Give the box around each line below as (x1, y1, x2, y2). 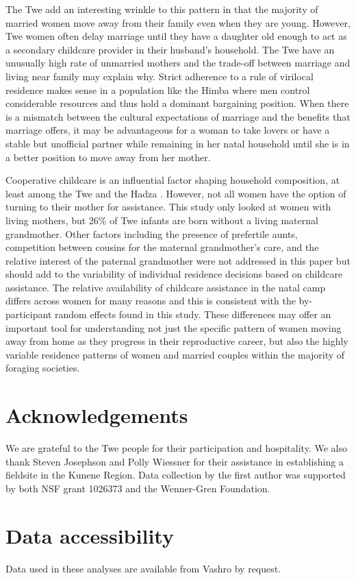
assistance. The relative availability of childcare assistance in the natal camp (5, 280, 326, 294)
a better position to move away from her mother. (5, 149, 211, 164)
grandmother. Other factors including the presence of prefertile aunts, (5, 226, 298, 241)
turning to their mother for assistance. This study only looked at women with (5, 200, 331, 214)
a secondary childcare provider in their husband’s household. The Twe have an (5, 42, 335, 56)
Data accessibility (5, 521, 174, 549)
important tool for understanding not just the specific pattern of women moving (5, 320, 342, 335)
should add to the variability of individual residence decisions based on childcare (5, 267, 343, 281)
